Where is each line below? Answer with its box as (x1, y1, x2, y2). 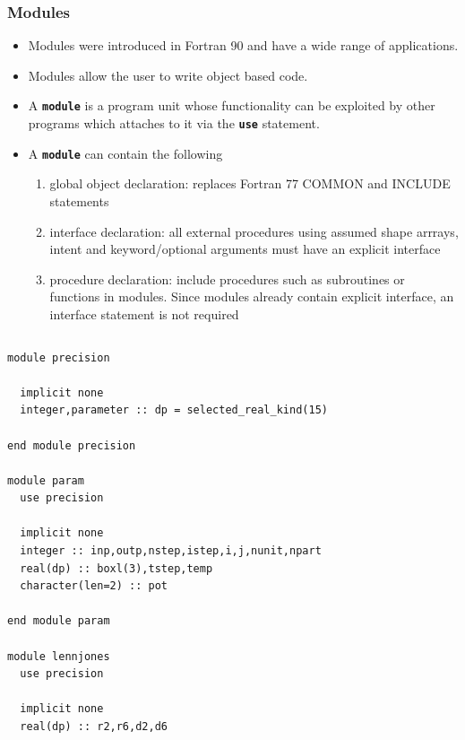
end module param (7, 614, 110, 628)
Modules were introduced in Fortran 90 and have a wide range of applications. (28, 36, 459, 55)
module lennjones (7, 649, 110, 663)
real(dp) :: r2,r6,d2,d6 (20, 720, 168, 733)
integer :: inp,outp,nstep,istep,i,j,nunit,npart (20, 544, 322, 558)
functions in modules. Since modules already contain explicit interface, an (49, 287, 454, 306)
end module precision (7, 439, 136, 452)
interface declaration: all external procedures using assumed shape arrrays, (49, 222, 459, 240)
